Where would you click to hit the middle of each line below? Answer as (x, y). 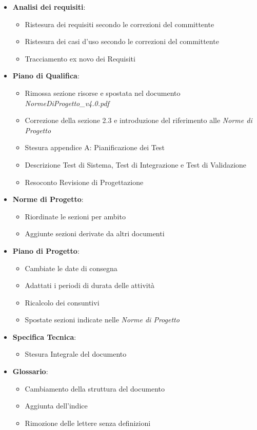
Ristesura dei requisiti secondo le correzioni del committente (120, 24)
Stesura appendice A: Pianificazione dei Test (95, 147)
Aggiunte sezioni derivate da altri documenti (95, 233)
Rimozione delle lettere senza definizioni (88, 423)
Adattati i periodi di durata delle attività (90, 285)
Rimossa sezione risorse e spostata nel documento (103, 93)
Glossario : (30, 371)
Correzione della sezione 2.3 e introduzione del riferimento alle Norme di (139, 120)
